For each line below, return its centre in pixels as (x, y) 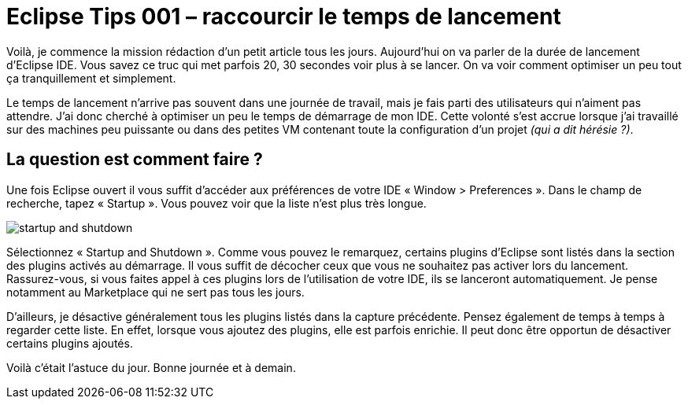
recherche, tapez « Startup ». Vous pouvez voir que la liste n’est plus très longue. (216, 203)
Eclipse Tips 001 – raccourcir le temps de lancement (284, 17)
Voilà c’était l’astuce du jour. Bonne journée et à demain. (151, 367)
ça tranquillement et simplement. (91, 78)
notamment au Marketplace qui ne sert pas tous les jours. (155, 292)
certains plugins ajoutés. (70, 343)
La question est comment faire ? (135, 160)
